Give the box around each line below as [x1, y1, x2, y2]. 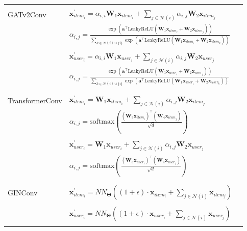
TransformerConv [8, 95, 62, 106]
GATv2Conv [8, 9, 46, 20]
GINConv [8, 187, 38, 197]
